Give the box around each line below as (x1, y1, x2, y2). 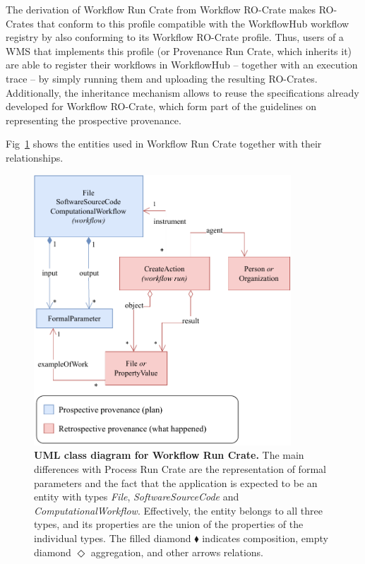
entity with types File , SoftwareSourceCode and (34, 489, 239, 504)
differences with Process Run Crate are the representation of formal (34, 462, 326, 476)
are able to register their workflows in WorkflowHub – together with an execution (6, 57, 358, 72)
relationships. (6, 150, 64, 164)
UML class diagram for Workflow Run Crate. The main (34, 448, 304, 462)
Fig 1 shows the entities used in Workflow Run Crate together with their (6, 136, 322, 151)
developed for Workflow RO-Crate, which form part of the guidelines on (6, 99, 316, 114)
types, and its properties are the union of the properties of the (34, 517, 304, 532)
